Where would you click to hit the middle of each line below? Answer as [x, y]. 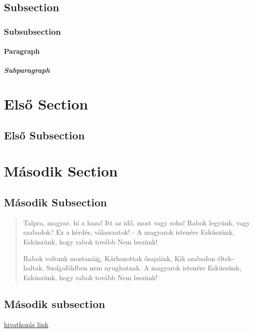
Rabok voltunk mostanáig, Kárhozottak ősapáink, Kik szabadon [119, 258]
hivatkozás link [26, 324]
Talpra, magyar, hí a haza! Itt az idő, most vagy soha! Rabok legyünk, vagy [137, 222]
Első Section [46, 104]
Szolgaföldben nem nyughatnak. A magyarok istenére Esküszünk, [144, 268]
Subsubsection [32, 31]
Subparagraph [27, 70]
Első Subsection [44, 135]
